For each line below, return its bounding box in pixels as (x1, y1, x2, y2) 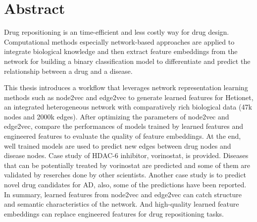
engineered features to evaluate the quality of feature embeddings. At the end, (4, 131, 241, 141)
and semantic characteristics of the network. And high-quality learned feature (4, 199, 239, 209)
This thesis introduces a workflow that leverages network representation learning (4, 82, 248, 93)
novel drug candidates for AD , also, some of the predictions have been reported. (4, 179, 247, 190)
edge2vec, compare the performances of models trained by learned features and (4, 121, 244, 131)
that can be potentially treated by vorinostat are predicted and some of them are (4, 160, 250, 170)
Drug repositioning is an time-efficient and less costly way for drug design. (4, 27, 229, 37)
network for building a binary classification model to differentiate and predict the (4, 55, 251, 66)
